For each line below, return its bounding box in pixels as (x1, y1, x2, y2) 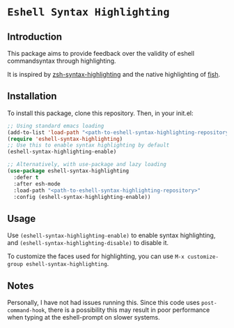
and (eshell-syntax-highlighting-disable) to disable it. (7, 239, 169, 247)
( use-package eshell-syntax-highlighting (7, 167, 130, 174)
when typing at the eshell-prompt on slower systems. (7, 313, 160, 322)
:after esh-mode (13, 180, 61, 187)
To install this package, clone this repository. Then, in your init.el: (7, 109, 194, 117)
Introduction (7, 31, 63, 43)
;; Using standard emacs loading (7, 122, 104, 129)
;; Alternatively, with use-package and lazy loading (7, 161, 167, 168)
